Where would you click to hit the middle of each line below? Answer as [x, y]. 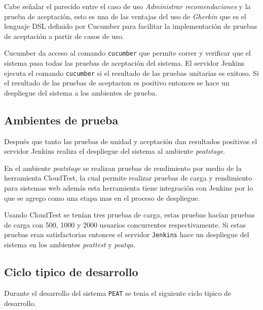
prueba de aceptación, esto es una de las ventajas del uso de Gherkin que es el [125, 16]
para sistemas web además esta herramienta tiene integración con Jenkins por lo [129, 188]
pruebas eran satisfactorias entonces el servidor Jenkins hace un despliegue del [127, 234]
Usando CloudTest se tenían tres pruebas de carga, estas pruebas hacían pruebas [129, 215]
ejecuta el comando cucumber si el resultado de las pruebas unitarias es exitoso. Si [131, 73]
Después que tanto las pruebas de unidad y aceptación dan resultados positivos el [131, 141]
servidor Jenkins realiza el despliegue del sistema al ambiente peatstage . [115, 151]
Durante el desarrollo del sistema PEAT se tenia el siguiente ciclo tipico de [118, 293]
